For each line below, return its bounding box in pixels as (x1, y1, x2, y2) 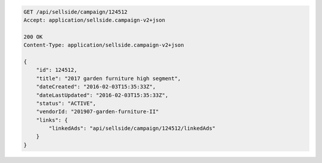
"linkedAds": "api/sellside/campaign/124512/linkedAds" (48, 125, 216, 132)
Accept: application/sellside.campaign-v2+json (23, 17, 165, 23)
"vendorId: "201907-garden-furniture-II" (36, 108, 159, 115)
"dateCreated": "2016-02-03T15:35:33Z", (36, 83, 156, 90)
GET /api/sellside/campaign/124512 (23, 8, 128, 15)
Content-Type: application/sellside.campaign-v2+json (23, 42, 184, 49)
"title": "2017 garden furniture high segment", (36, 75, 181, 81)
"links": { (36, 117, 68, 123)
